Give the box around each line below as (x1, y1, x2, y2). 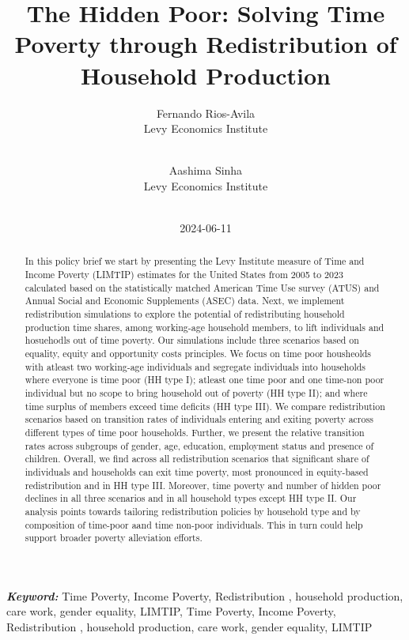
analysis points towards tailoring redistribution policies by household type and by (25, 504, 361, 518)
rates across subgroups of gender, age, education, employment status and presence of (25, 439, 374, 452)
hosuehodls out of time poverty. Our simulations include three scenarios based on (25, 333, 359, 347)
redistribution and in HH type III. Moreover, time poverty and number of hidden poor (25, 478, 381, 491)
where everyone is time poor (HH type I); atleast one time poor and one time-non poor (25, 373, 384, 386)
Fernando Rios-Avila (156, 104, 256, 121)
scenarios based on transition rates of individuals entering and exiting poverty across (25, 412, 373, 426)
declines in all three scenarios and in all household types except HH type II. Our (25, 491, 357, 505)
